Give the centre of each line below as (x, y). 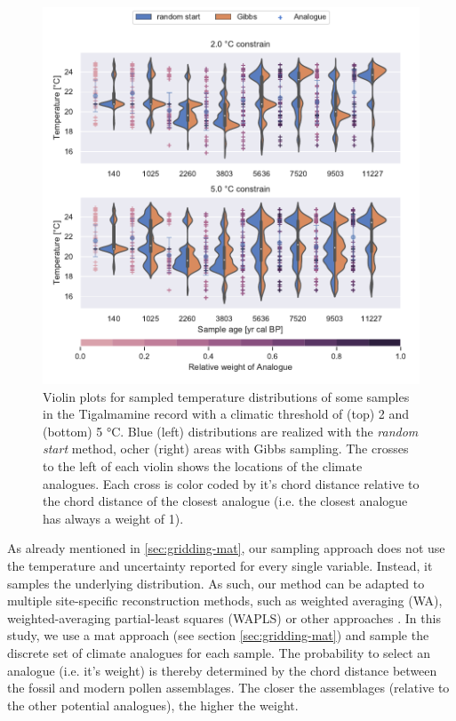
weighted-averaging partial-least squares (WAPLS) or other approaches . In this (224, 617)
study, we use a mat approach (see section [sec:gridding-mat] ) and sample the (218, 635)
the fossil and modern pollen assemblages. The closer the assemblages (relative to (228, 688)
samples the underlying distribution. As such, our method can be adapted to (216, 583)
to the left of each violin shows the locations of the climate (203, 465)
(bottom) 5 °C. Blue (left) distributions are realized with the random (231, 431)
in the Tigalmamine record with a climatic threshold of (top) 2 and (226, 414)
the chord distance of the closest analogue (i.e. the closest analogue (225, 501)
